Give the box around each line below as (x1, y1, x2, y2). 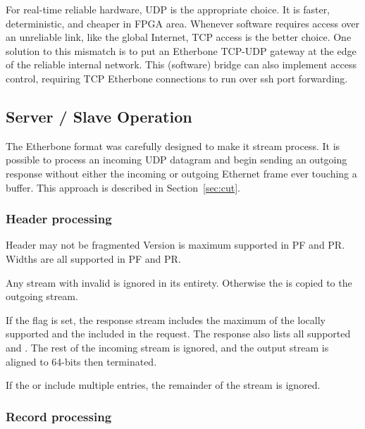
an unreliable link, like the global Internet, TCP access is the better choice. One (6, 30, 352, 44)
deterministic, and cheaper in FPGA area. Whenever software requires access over (6, 15, 360, 30)
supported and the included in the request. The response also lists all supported (6, 326, 351, 341)
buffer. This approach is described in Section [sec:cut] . (6, 180, 240, 194)
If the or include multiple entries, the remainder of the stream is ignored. (6, 378, 321, 392)
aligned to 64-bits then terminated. (6, 354, 157, 368)
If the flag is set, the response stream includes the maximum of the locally (6, 312, 326, 327)
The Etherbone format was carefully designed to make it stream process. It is (6, 138, 340, 153)
